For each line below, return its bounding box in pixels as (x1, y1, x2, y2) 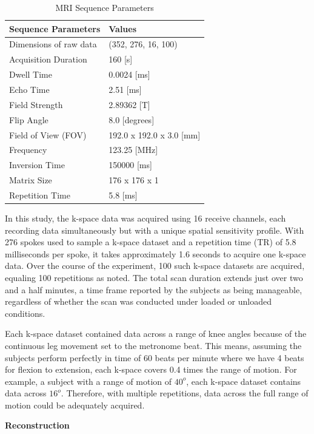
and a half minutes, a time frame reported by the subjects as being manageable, (5, 283, 302, 296)
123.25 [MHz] (109, 143, 158, 156)
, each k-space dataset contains (186, 375, 301, 387)
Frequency (9, 143, 47, 156)
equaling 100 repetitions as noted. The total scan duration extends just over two (5, 271, 303, 283)
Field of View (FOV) (9, 128, 87, 141)
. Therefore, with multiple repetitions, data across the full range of (61, 387, 309, 399)
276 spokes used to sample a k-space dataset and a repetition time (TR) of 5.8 (5, 236, 296, 248)
